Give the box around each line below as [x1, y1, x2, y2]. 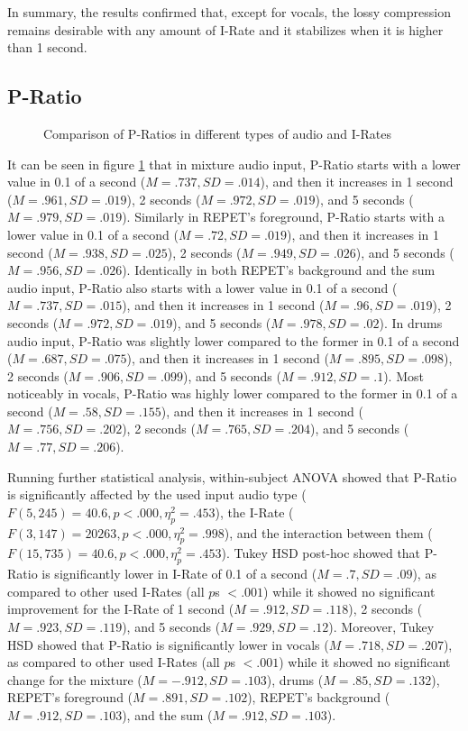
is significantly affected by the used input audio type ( [7, 485, 307, 504]
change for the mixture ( [7, 670, 142, 689]
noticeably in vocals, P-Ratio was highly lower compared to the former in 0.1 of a [7, 384, 458, 403]
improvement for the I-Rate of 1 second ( [7, 599, 234, 618]
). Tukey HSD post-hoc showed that [221, 544, 421, 562]
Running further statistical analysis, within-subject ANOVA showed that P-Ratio [7, 467, 457, 486]
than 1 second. [7, 38, 87, 57]
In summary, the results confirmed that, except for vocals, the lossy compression [7, 3, 451, 21]
